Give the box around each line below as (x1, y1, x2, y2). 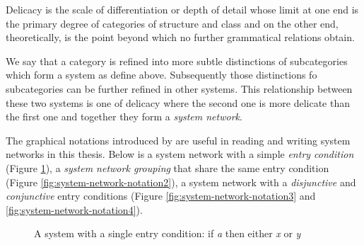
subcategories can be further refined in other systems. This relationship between (6, 81, 353, 96)
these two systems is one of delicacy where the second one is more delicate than (6, 95, 351, 110)
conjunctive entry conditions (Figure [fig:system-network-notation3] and (6, 188, 316, 203)
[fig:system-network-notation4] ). (6, 202, 143, 217)
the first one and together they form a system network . (6, 109, 242, 124)
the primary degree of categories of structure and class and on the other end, (6, 16, 339, 30)
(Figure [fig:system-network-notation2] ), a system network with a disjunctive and (6, 174, 356, 189)
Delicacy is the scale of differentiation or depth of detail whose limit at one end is (6, 2, 359, 16)
